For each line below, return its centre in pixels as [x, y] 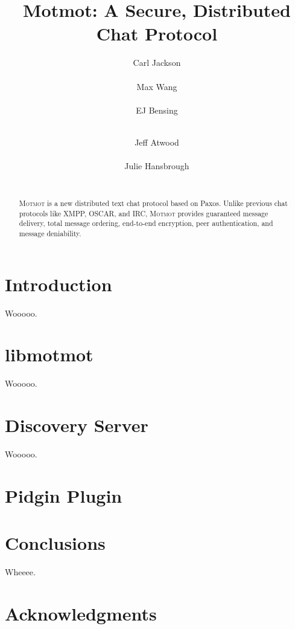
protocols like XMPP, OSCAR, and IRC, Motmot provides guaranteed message [144, 213]
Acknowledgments [81, 613]
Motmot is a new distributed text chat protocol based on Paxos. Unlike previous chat [153, 203]
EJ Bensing [157, 110]
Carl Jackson [157, 63]
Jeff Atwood [157, 142]
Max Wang [157, 86]
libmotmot [49, 354]
